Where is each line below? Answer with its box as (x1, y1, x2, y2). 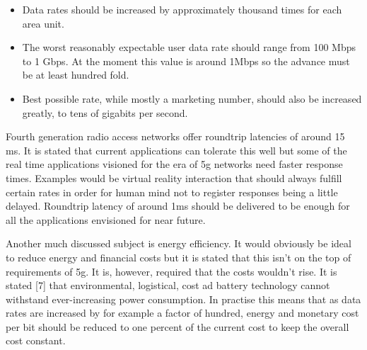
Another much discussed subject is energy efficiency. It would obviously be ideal (6, 236, 351, 251)
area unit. (22, 16, 64, 30)
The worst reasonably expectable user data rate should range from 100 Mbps (22, 40, 356, 55)
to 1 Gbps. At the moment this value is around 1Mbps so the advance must (22, 53, 350, 68)
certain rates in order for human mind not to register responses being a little (6, 184, 338, 199)
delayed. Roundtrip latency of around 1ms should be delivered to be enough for (6, 198, 350, 213)
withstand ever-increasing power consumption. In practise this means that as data (6, 291, 361, 306)
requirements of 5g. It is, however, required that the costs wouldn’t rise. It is (6, 264, 337, 278)
